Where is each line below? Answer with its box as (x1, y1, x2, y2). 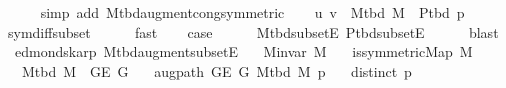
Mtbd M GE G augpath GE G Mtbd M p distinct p (21, 60, 412, 81)
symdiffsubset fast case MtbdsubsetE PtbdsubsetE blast (7, 21, 499, 42)
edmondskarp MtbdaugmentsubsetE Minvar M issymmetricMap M (14, 41, 473, 62)
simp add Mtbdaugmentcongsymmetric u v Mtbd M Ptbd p (40, 2, 465, 22)
